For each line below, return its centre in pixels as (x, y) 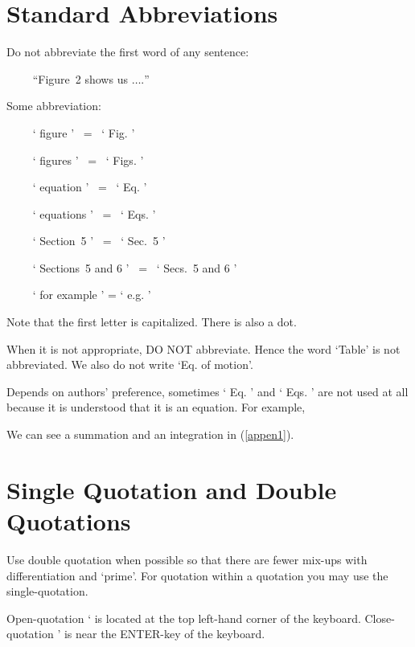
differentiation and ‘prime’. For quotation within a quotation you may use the (197, 575)
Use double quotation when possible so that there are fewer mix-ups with (187, 559)
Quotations (69, 521)
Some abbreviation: (54, 106)
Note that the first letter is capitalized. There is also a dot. (152, 322)
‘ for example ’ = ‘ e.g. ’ (92, 295)
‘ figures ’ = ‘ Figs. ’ (88, 160)
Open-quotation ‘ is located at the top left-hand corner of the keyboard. (184, 618)
